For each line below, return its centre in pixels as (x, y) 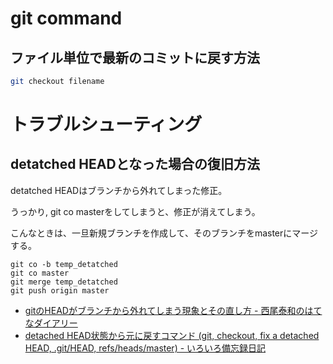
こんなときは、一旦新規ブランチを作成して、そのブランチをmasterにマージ (164, 233)
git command (66, 18)
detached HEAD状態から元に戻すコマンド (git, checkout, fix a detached (172, 335)
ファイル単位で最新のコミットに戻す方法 (135, 57)
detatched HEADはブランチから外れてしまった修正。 (119, 190)
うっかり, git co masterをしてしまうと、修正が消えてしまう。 (135, 211)
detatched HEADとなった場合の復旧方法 (135, 164)
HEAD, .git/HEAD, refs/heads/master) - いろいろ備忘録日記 (145, 348)
